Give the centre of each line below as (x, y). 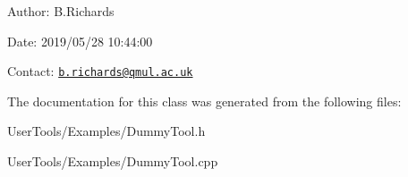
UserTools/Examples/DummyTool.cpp (113, 161)
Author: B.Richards (61, 11)
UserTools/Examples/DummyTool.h (106, 131)
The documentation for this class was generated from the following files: (204, 101)
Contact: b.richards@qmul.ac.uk (100, 71)
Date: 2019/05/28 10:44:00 (80, 41)
